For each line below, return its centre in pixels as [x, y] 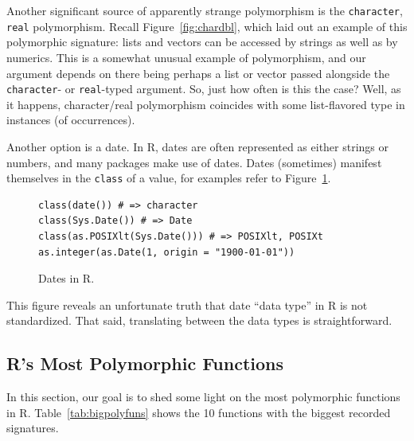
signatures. [33, 428]
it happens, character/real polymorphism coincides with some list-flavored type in [206, 104]
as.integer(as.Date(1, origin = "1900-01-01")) [167, 252]
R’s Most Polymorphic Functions [145, 363]
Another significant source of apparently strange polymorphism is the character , [205, 10]
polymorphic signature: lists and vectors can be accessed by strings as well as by [202, 42]
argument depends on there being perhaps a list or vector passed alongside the [198, 73]
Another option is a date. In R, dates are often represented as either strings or [198, 146]
